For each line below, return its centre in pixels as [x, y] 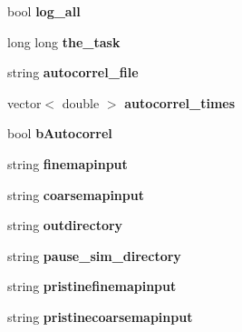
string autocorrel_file [73, 72]
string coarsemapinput [76, 194]
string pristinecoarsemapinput [100, 316]
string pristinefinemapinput [92, 286]
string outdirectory [65, 225]
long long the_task [64, 41]
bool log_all [44, 11]
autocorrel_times [180, 102]
